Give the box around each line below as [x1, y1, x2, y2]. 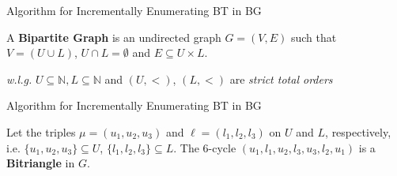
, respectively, [325, 123, 391, 140]
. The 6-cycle [173, 139, 236, 155]
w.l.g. [6, 70, 32, 87]
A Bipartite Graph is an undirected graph [6, 28, 221, 45]
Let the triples [6, 123, 76, 140]
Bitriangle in [6, 155, 75, 171]
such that [290, 28, 337, 45]
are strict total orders [229, 70, 333, 87]
